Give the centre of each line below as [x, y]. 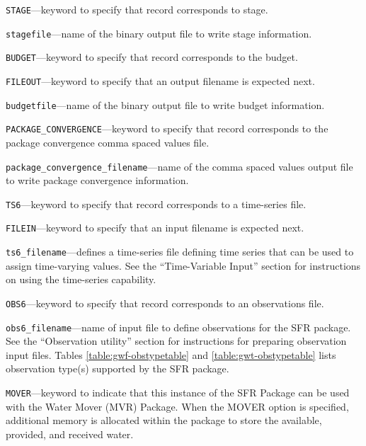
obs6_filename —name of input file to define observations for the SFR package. [178, 327]
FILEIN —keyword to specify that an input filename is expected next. [155, 228]
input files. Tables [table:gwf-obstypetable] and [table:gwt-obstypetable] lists [171, 354]
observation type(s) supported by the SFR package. [118, 368]
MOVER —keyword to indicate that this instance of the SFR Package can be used [178, 393]
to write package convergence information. [97, 180]
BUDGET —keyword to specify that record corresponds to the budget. [152, 57]
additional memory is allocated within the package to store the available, [164, 420]
